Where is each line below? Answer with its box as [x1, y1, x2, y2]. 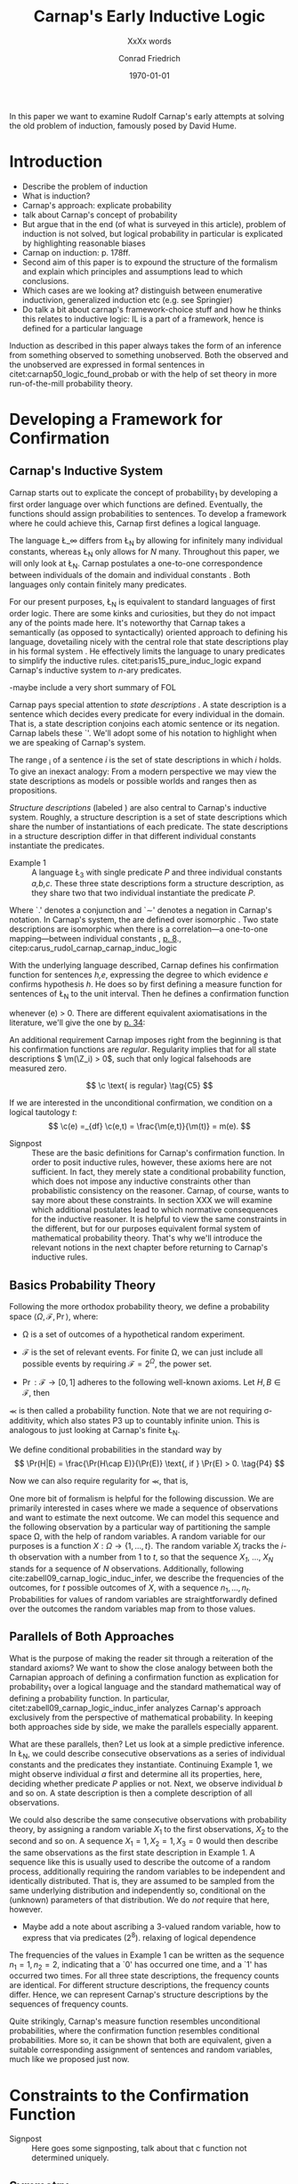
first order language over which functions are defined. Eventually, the [9, 499, 263, 509]
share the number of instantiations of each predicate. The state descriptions [9, 821, 289, 832]
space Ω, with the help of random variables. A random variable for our [9, 1530, 266, 1542]
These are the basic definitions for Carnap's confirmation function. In [31, 1147, 285, 1159]
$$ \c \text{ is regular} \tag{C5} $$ [85, 1080, 213, 1091]
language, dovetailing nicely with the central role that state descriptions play [9, 636, 289, 647]
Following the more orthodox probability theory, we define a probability [9, 1301, 270, 1312]
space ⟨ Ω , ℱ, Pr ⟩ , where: [9, 1311, 99, 1322]
